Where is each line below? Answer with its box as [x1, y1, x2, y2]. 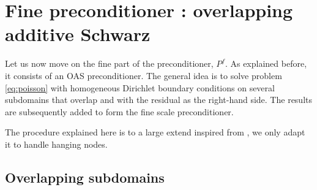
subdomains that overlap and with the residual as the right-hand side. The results [5, 93, 312, 106]
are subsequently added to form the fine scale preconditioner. [5, 105, 234, 118]
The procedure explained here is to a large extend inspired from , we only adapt [5, 126, 305, 139]
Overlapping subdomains [5, 167, 165, 186]
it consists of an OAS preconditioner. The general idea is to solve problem [5, 69, 282, 82]
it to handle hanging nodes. [5, 137, 108, 150]
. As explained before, [225, 57, 307, 70]
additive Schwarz [5, 21, 151, 47]
